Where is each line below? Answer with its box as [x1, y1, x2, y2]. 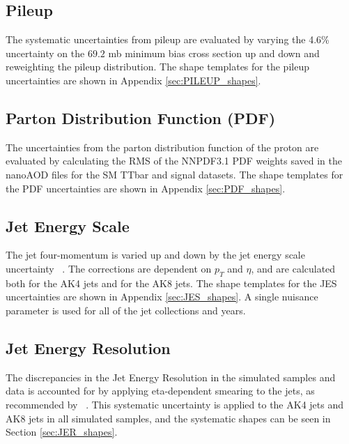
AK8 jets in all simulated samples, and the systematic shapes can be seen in [6, 411, 331, 425]
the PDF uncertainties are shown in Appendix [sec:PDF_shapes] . [6, 181, 286, 195]
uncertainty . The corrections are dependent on [6, 261, 212, 275]
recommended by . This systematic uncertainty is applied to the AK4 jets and [6, 397, 343, 411]
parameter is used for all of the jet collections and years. [6, 303, 246, 317]
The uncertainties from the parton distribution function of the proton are [6, 139, 319, 154]
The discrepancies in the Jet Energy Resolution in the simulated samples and [6, 369, 336, 384]
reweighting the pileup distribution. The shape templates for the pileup [6, 59, 309, 74]
